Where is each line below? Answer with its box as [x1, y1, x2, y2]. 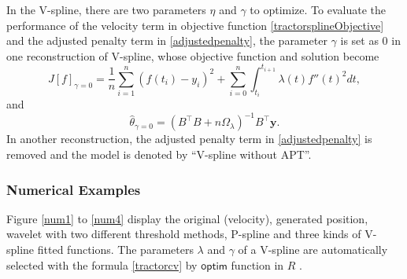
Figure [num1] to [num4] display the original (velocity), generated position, [6, 210, 368, 226]
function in [231, 256, 284, 273]
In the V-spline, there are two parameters [6, 2, 206, 17]
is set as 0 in [340, 32, 401, 49]
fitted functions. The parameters [37, 241, 194, 257]
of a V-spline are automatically [238, 241, 388, 257]
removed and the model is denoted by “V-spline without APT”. [6, 146, 312, 162]
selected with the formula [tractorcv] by [6, 256, 198, 273]
